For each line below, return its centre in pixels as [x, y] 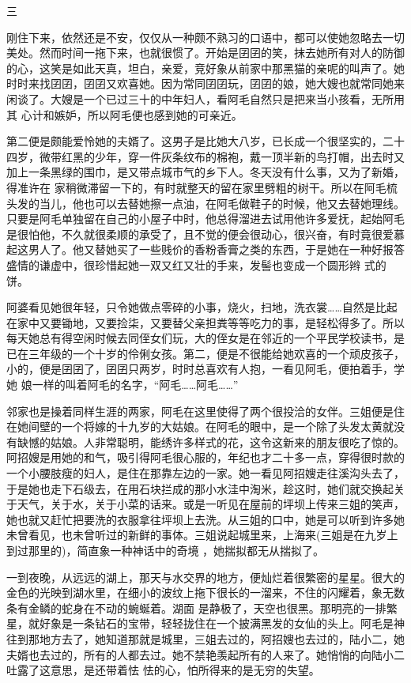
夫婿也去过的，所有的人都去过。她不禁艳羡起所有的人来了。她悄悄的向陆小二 [205, 654]
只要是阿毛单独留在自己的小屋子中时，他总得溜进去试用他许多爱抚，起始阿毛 [205, 219]
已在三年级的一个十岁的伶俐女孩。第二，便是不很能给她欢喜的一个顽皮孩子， [205, 353]
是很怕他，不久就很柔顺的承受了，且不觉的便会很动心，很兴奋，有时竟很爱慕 [205, 234]
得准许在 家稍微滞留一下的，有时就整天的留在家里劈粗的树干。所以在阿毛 [196, 187]
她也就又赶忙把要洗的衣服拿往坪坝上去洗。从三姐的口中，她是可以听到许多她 [205, 519]
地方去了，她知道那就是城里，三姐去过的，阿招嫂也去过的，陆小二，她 [222, 638]
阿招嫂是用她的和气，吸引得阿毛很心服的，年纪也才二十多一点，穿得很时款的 [205, 457]
